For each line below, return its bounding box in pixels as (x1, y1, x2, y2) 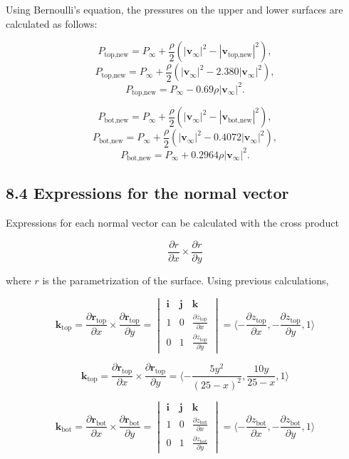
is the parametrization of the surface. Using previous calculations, (42, 272, 329, 287)
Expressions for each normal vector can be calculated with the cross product (6, 215, 339, 230)
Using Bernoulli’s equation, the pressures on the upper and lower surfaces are (6, 2, 343, 16)
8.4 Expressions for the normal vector (6, 182, 289, 204)
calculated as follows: (6, 16, 98, 31)
